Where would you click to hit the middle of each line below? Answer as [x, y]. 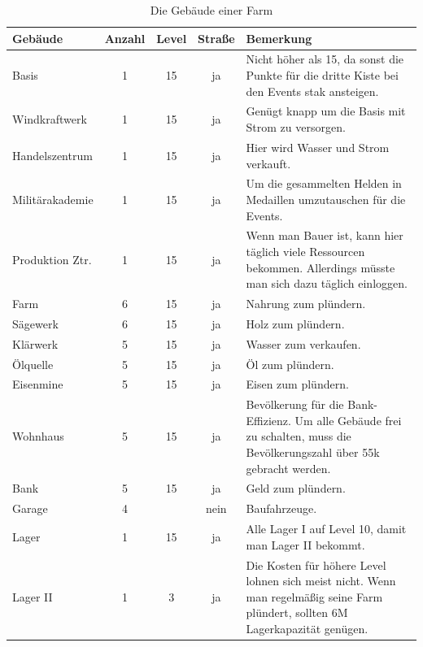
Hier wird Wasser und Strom [318, 147]
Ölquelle [33, 364]
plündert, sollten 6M [297, 612]
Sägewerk [35, 323]
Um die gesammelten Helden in [324, 183]
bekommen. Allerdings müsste [321, 267]
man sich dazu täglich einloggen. [327, 283]
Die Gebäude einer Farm [211, 10]
